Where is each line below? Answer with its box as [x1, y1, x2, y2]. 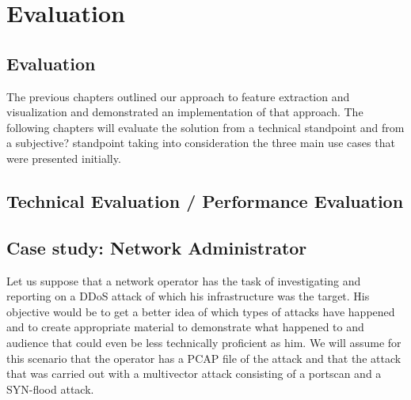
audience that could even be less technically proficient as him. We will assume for [6, 334, 401, 350]
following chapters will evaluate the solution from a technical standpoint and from [6, 119, 405, 135]
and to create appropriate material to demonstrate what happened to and [6, 319, 364, 335]
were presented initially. [6, 149, 121, 166]
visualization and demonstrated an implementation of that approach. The [6, 104, 363, 120]
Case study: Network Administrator [6, 235, 307, 259]
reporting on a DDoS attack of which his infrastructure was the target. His [6, 288, 370, 304]
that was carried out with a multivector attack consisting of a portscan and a [6, 365, 382, 382]
